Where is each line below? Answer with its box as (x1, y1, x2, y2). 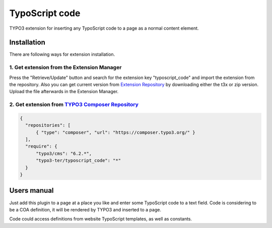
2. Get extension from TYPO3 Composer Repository (9, 101, 139, 108)
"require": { (25, 143, 57, 149)
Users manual (9, 186, 54, 195)
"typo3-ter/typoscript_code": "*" (36, 158, 121, 164)
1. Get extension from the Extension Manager (9, 64, 122, 71)
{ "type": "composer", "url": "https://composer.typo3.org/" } (36, 129, 195, 135)
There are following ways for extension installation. (9, 51, 115, 57)
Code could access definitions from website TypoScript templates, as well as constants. (9, 216, 192, 222)
